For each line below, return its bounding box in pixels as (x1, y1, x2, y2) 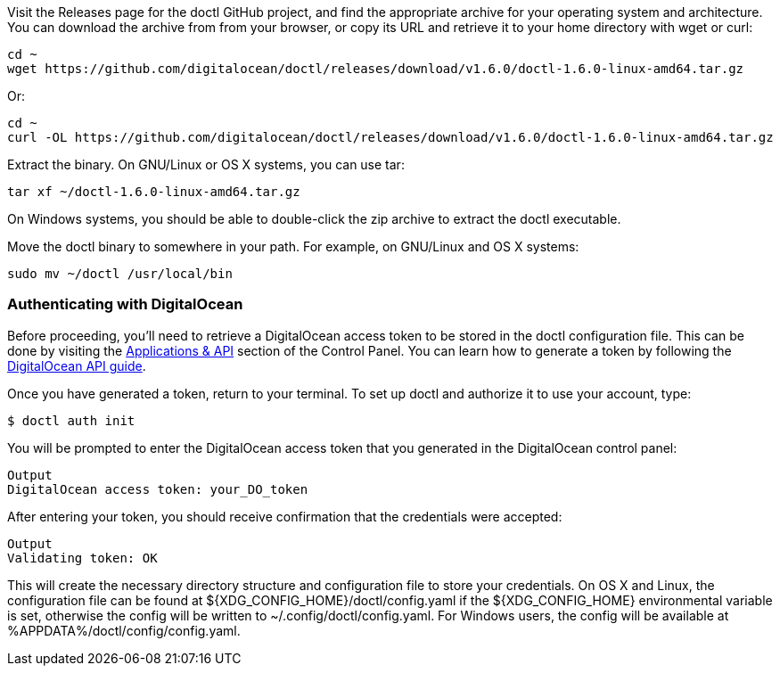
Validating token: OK (7, 550, 158, 565)
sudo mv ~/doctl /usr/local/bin (7, 267, 233, 281)
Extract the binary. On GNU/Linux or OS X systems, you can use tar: (7, 157, 405, 172)
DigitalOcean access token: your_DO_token (7, 481, 308, 497)
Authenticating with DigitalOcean (7, 295, 243, 314)
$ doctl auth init (7, 413, 135, 428)
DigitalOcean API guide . (7, 357, 146, 373)
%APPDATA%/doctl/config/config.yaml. (7, 622, 241, 638)
